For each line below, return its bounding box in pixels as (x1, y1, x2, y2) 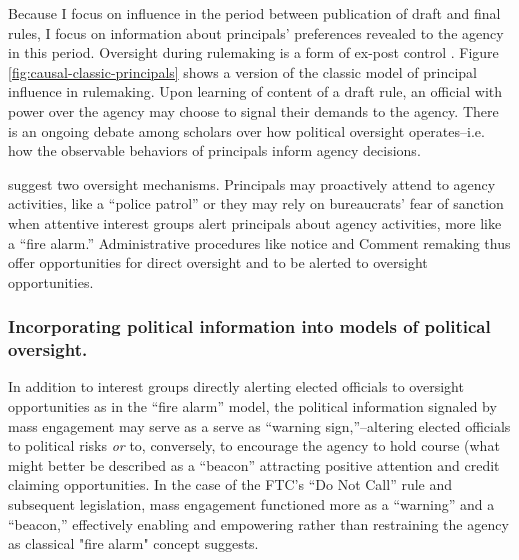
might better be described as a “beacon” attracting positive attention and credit (8, 454, 500, 475)
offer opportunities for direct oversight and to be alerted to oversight (8, 252, 428, 273)
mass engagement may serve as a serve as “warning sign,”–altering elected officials (8, 415, 511, 436)
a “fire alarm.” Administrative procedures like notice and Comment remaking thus (8, 232, 511, 253)
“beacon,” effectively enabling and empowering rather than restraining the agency (8, 513, 509, 534)
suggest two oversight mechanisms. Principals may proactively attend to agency (8, 173, 496, 194)
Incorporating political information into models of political (8, 314, 491, 339)
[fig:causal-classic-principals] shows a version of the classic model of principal (8, 61, 478, 82)
